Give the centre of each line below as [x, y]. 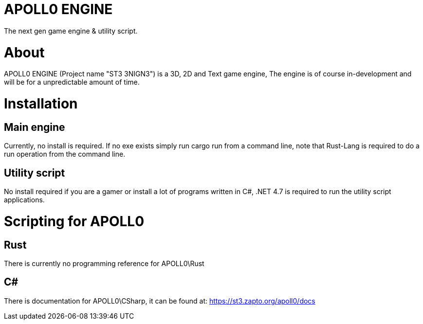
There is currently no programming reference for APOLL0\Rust [104, 263]
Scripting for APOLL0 [74, 221]
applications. [24, 200]
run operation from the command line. [65, 154]
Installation [41, 104]
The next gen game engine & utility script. [71, 31]
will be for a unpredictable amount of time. [72, 82]
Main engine [35, 127]
